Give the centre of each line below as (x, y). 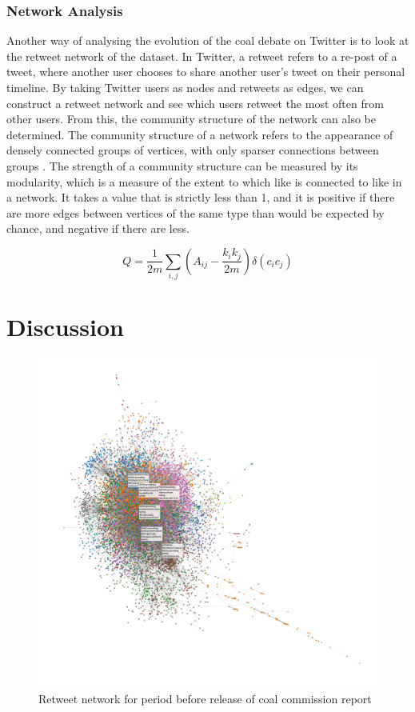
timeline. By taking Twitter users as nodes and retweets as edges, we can (185, 87)
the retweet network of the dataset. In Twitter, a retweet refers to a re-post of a (202, 56)
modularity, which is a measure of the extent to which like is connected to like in (204, 181)
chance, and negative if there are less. (98, 228)
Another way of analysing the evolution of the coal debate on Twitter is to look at (208, 40)
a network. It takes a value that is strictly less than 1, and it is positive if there (201, 197)
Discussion (65, 327)
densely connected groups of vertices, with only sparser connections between (193, 150)
